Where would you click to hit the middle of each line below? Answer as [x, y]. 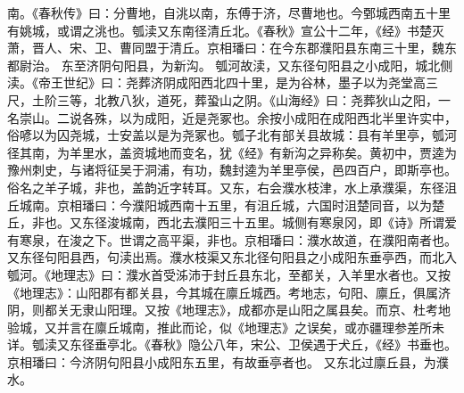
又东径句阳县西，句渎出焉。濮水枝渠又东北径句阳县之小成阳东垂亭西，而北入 [232, 257]
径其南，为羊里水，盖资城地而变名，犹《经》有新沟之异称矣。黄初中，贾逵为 [232, 152]
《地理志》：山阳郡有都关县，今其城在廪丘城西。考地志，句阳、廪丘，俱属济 [229, 292]
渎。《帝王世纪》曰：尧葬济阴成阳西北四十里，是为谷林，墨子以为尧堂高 [216, 82]
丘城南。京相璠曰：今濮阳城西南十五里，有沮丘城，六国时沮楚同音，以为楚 [226, 205]
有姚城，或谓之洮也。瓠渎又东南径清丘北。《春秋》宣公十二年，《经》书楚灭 [226, 30]
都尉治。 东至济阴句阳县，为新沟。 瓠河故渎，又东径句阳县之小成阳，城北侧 [230, 65]
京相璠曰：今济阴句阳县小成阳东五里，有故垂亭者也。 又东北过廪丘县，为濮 [228, 361]
